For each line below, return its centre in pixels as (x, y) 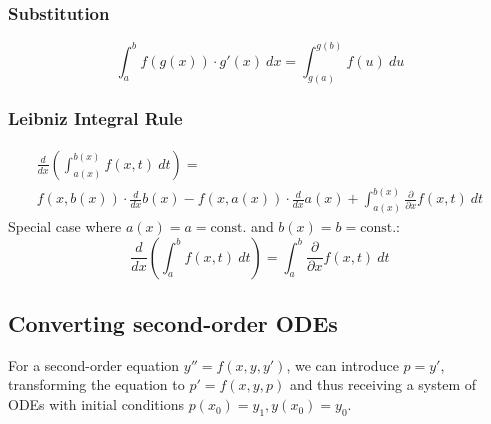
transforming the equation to (96, 384)
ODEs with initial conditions (96, 404)
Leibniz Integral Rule (95, 118)
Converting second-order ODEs (173, 323)
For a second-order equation (94, 364)
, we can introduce (342, 364)
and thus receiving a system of (383, 384)
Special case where (65, 226)
